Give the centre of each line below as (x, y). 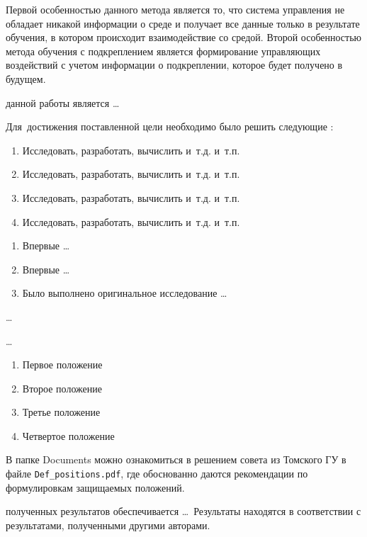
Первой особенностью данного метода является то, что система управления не (175, 9)
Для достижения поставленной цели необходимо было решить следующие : (170, 126)
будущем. (26, 78)
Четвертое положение (68, 435)
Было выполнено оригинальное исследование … (125, 293)
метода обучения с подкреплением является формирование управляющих (163, 51)
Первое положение (62, 364)
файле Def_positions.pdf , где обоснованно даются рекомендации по (157, 474)
